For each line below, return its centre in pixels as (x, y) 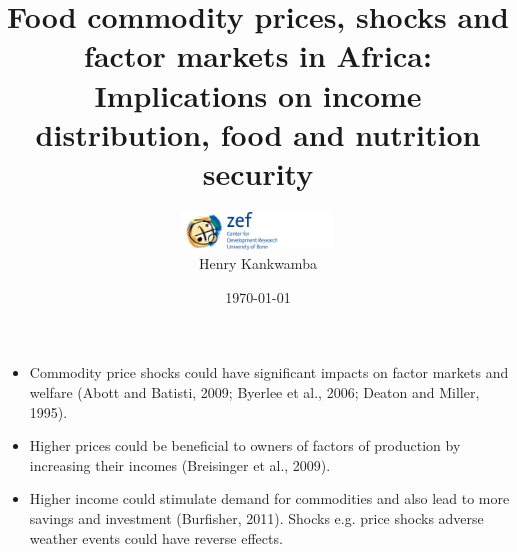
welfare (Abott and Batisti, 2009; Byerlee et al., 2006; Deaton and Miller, (254, 392)
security (258, 172)
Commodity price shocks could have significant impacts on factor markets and (269, 372)
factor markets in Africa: (258, 55)
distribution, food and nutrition (258, 133)
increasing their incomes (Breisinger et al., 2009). (180, 464)
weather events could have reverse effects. (156, 537)
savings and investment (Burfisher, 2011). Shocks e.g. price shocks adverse (256, 518)
